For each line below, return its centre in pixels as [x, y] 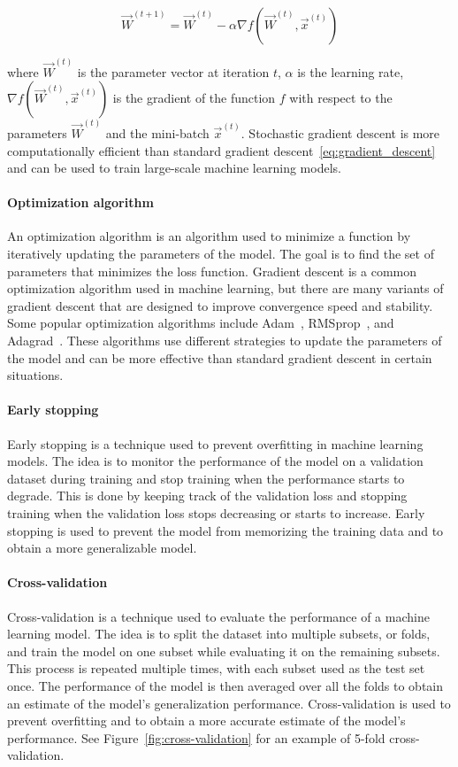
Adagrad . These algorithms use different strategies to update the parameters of [225, 341]
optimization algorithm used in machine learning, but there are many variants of [225, 288]
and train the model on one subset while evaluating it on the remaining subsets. [224, 651]
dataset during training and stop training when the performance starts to [206, 478]
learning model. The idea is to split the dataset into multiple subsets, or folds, [219, 634]
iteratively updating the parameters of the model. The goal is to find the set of [221, 254]
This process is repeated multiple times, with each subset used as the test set [216, 668]
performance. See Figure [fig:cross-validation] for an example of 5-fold [196, 737]
